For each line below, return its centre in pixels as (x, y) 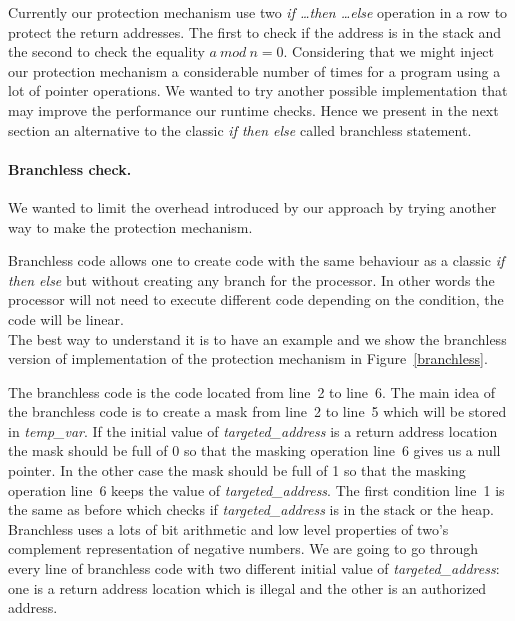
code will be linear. (66, 318)
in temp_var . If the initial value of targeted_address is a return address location (253, 430)
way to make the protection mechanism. (130, 226)
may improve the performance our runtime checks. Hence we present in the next (253, 109)
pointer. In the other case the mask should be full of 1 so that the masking (237, 470)
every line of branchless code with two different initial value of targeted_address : (254, 568)
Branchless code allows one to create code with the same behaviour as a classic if (256, 260)
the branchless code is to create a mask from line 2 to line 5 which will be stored (257, 411)
